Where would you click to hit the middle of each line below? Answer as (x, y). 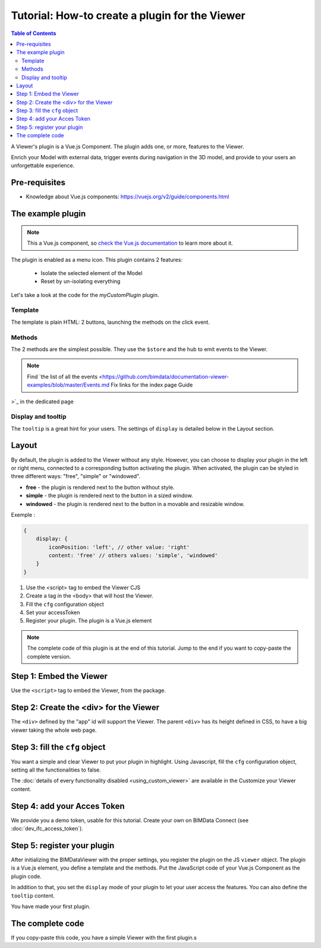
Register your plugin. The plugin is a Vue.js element (89, 621)
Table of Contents (34, 33)
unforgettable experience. (43, 166)
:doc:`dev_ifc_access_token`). (47, 829)
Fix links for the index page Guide (152, 385)
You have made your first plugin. (51, 906)
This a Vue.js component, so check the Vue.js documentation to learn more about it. (130, 243)
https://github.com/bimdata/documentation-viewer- (165, 377)
